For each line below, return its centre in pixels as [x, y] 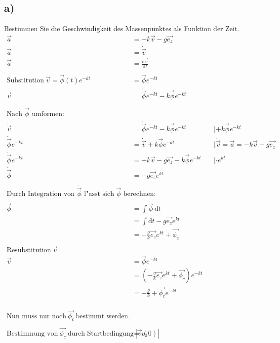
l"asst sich [99, 194]
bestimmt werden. [103, 316]
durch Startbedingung [100, 333]
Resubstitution [29, 250]
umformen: [48, 114]
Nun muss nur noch [36, 316]
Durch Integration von [41, 194]
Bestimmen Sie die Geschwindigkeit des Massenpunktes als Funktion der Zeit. [122, 28]
